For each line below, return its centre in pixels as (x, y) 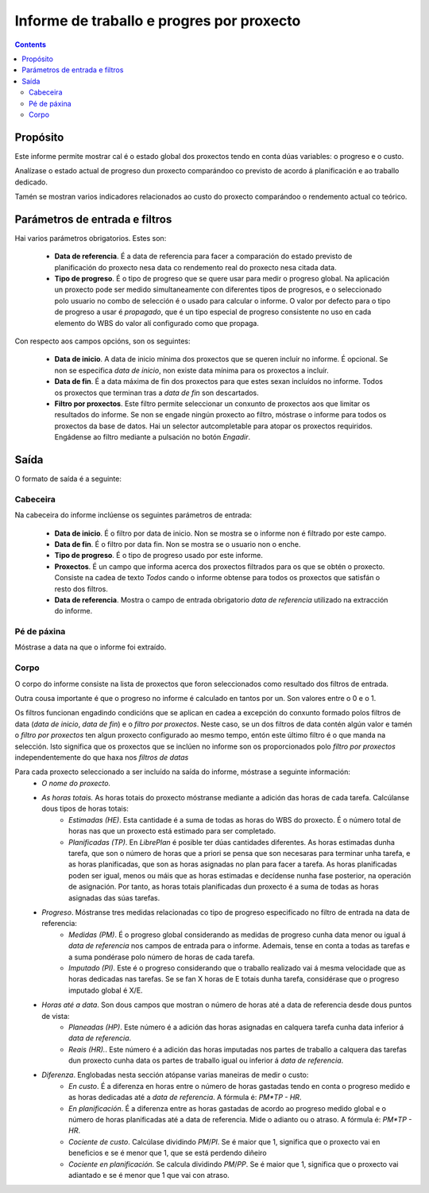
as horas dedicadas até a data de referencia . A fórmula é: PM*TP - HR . (185, 1098)
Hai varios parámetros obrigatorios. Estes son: (91, 238)
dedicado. (31, 182)
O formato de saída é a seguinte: (68, 479)
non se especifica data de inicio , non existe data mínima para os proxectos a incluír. (191, 370)
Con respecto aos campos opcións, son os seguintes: (102, 341)
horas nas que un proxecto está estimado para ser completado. (172, 831)
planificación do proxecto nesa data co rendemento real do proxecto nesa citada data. (195, 267)
